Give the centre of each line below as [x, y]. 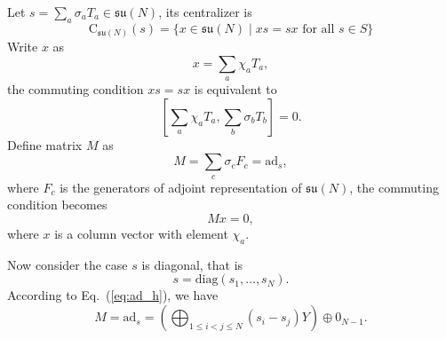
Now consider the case [68, 264]
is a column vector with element [141, 234]
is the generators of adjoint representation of [181, 187]
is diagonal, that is [192, 264]
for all [319, 29]
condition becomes [57, 205]
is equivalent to [235, 89]
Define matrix [45, 144]
